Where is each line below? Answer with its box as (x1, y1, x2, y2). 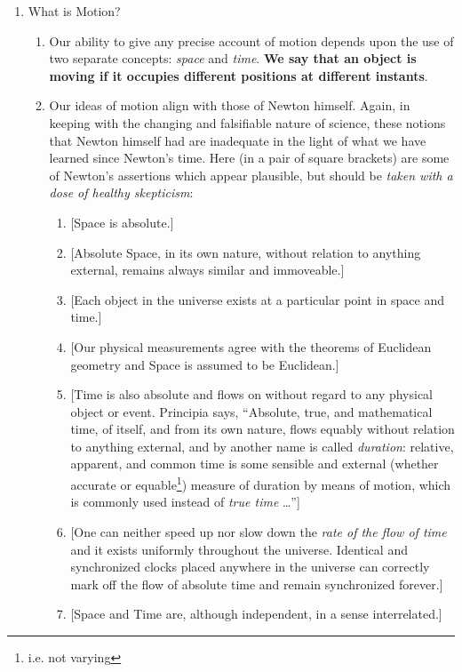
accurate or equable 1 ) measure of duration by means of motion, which (70, 473, 451, 493)
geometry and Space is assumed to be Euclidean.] (70, 355, 339, 373)
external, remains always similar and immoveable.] (70, 260, 345, 279)
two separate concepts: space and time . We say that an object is (49, 49, 417, 68)
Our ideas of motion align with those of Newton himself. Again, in (49, 96, 410, 115)
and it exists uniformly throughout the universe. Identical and (70, 540, 408, 558)
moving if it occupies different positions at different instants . (49, 66, 428, 84)
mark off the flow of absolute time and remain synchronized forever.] (70, 574, 443, 593)
